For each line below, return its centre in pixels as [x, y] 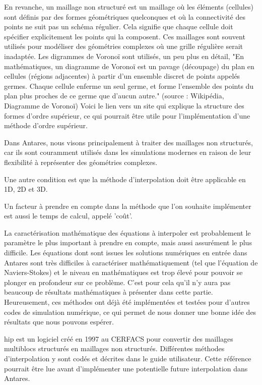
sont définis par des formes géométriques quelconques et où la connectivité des [125, 16]
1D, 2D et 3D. [26, 189]
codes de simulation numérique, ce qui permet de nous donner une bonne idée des [130, 312]
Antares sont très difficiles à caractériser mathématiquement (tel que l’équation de [131, 262]
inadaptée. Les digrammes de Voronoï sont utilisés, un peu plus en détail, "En [124, 56]
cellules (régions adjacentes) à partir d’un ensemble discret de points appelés [122, 76]
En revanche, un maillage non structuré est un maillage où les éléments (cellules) [129, 7]
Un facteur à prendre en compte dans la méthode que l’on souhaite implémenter [128, 206]
